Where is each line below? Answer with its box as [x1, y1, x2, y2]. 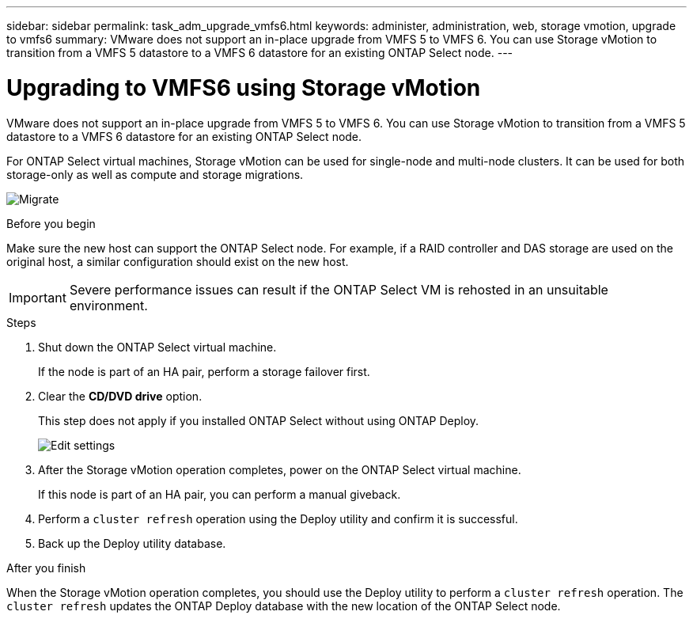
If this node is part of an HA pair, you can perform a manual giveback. [38, 487, 401, 501]
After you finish [6, 560, 86, 575]
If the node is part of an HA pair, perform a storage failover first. [38, 364, 370, 378]
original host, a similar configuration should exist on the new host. [6, 254, 349, 268]
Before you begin [6, 216, 96, 230]
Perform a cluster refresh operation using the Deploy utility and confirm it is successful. [38, 511, 518, 526]
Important [9, 289, 66, 306]
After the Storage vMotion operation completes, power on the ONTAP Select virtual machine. [38, 462, 521, 477]
